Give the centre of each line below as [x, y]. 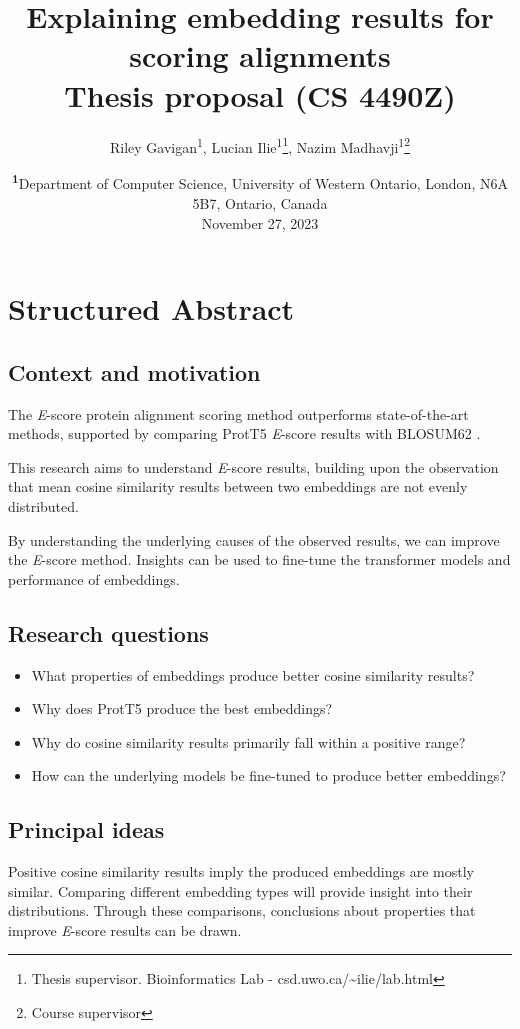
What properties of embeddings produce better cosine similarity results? [253, 674]
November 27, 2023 [260, 222]
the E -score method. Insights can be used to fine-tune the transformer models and [259, 559]
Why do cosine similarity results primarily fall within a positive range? [248, 741]
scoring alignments [260, 55]
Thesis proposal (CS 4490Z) [260, 94]
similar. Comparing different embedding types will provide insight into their [240, 890]
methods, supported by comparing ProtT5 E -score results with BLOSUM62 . [244, 433]
